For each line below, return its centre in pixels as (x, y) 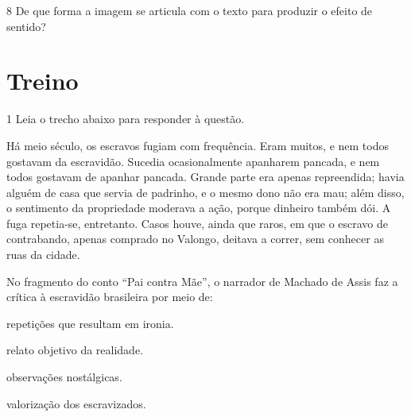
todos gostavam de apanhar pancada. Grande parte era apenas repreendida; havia (205, 177)
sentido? (26, 26)
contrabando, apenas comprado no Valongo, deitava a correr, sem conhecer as (195, 239)
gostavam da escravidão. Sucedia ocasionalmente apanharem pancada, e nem (193, 161)
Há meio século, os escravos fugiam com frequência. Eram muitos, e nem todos (198, 145)
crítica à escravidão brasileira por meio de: (110, 297)
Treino (43, 81)
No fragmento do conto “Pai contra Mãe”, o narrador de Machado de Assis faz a (202, 281)
